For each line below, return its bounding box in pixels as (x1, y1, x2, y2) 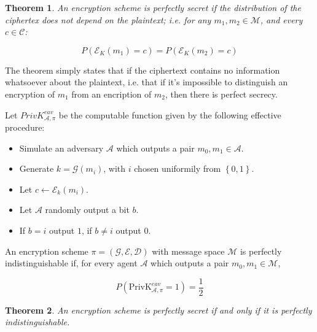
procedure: (5, 121, 45, 134)
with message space (152, 244, 225, 257)
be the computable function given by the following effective (58, 108, 281, 121)
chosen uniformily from (134, 162, 221, 175)
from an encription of (71, 87, 152, 100)
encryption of (5, 87, 55, 100)
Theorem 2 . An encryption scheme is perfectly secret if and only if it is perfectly (5, 303, 312, 316)
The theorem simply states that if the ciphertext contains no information (5, 63, 280, 76)
